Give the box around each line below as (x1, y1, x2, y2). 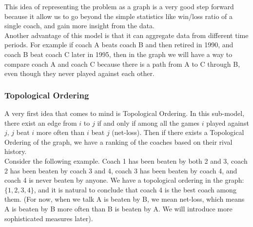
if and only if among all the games (97, 117, 200, 128)
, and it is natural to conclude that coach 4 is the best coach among (34, 184, 236, 194)
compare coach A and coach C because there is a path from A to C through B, (4, 58, 240, 69)
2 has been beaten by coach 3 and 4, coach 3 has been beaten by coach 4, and (4, 165, 237, 175)
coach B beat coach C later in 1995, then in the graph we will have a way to (4, 49, 233, 59)
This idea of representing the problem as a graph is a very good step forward (4, 1, 234, 11)
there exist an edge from (4, 117, 77, 128)
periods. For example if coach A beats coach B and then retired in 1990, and (4, 39, 234, 50)
